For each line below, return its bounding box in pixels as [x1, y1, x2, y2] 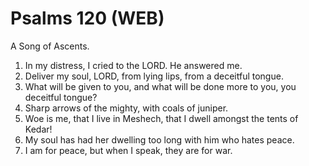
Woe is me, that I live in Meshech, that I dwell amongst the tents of [24, 112, 299, 124]
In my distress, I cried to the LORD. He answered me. [24, 59, 243, 71]
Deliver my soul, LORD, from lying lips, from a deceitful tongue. [24, 70, 284, 82]
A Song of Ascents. [10, 40, 90, 52]
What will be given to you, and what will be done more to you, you [24, 80, 297, 92]
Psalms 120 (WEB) [10, 7, 165, 30]
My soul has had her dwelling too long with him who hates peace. [24, 133, 295, 146]
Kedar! [24, 123, 53, 135]
